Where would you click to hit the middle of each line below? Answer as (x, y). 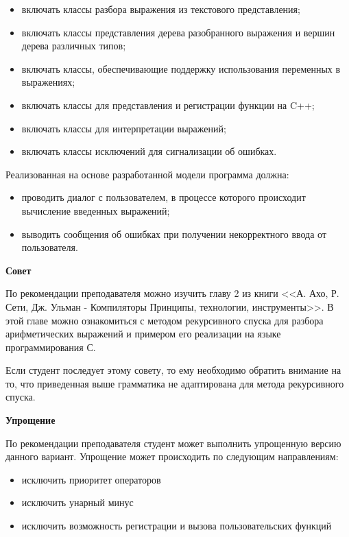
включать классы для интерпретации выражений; (124, 128)
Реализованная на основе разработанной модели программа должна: (147, 174)
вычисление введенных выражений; (96, 210)
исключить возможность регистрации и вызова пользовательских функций (177, 526)
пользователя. (50, 247)
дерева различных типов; (74, 46)
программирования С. (51, 347)
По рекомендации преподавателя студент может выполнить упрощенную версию (173, 443)
